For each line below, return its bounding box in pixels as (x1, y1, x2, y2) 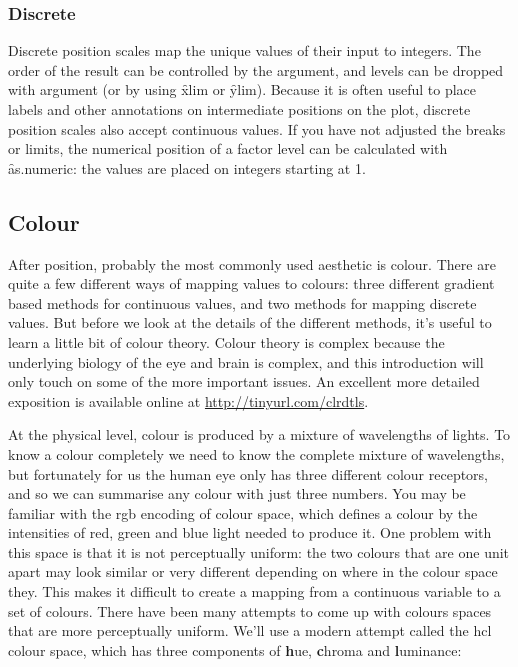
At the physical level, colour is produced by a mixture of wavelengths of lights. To (8, 424, 511, 445)
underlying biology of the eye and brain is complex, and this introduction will (8, 351, 484, 372)
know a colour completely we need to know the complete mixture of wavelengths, (8, 443, 505, 464)
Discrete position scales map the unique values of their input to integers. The (8, 40, 481, 61)
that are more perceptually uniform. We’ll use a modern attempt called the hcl (8, 620, 492, 641)
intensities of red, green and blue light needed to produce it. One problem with (8, 522, 492, 543)
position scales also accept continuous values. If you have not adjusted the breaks (8, 118, 506, 139)
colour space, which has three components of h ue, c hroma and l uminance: (8, 639, 462, 660)
